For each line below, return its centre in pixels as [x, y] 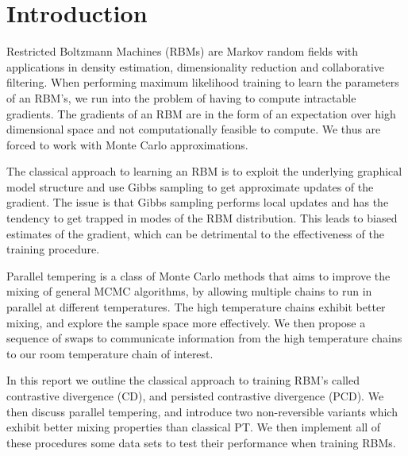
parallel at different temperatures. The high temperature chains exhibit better [196, 307]
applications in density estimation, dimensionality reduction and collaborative [196, 66]
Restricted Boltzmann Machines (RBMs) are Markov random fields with [183, 51]
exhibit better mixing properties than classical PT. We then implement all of [194, 427]
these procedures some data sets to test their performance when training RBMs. [201, 442]
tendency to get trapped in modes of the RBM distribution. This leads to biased [202, 218]
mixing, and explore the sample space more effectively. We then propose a [186, 322]
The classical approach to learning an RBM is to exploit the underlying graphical [204, 171]
